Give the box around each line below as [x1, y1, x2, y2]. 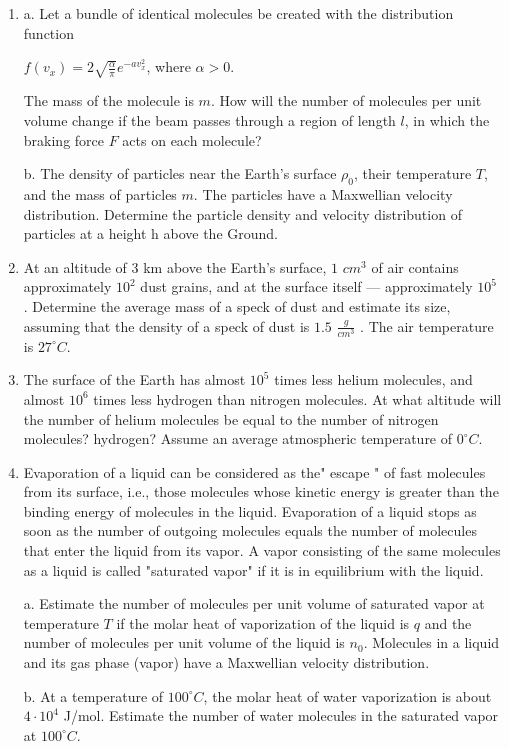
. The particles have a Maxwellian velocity [193, 184, 453, 205]
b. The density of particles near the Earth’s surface [23, 163, 337, 184]
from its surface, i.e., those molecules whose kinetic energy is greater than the [23, 481, 499, 502]
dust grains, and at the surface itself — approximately [140, 276, 473, 297]
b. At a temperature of [23, 685, 164, 706]
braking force [23, 129, 105, 150]
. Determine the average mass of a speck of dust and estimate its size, [23, 295, 451, 316]
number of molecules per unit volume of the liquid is [23, 632, 345, 653]
